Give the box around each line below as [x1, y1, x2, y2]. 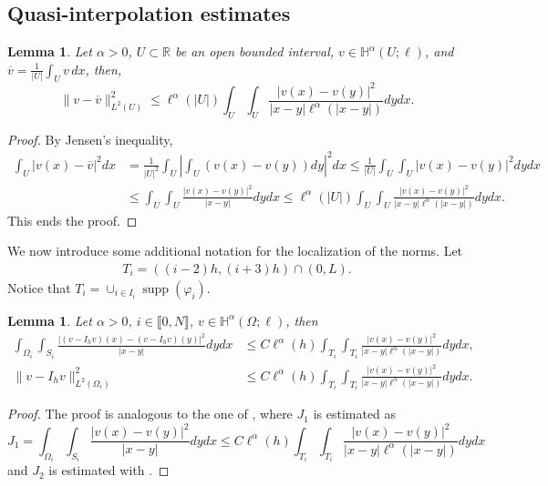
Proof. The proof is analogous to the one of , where [7, 404, 293, 423]
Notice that [7, 278, 71, 297]
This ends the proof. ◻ [7, 210, 138, 229]
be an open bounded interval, [174, 42, 335, 61]
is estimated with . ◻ [48, 461, 170, 480]
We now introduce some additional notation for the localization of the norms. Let [7, 241, 463, 260]
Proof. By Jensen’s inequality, [7, 129, 173, 148]
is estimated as [313, 404, 397, 423]
